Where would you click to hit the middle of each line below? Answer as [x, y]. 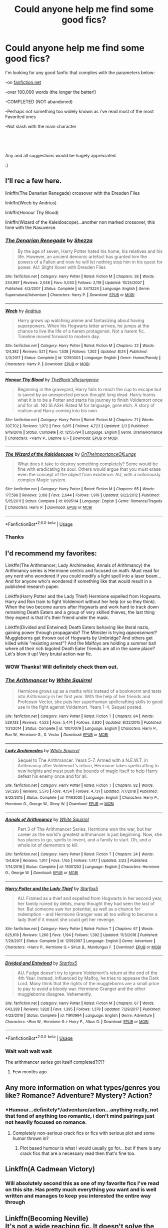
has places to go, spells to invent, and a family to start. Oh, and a [84, 840]
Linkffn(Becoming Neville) [47, 1218]
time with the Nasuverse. [31, 227]
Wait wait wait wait [28, 1051]
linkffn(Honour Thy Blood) [32, 212]
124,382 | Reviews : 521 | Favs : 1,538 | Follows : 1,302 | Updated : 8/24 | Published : [76, 352]
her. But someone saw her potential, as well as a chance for [79, 909]
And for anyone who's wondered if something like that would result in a [78, 581]
